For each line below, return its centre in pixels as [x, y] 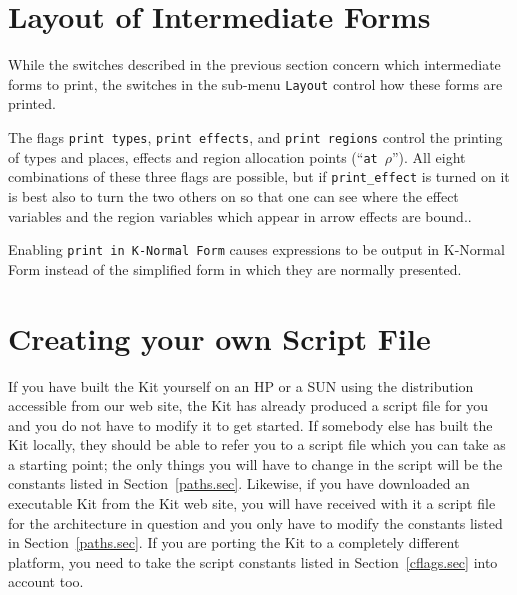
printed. [32, 103]
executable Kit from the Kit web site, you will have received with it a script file [252, 503]
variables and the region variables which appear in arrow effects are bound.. [240, 215]
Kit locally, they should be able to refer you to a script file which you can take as [257, 444]
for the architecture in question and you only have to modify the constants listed [255, 522]
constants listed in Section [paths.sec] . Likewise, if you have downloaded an [239, 483]
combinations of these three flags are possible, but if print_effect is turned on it [259, 176]
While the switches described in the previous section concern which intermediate [254, 64]
